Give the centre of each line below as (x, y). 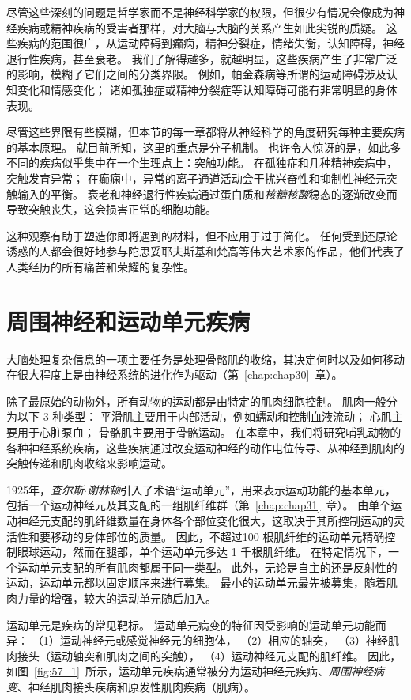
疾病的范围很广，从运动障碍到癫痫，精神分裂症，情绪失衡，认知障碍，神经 (211, 43)
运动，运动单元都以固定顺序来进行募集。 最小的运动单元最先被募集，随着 (196, 583)
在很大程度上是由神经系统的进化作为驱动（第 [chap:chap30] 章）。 (175, 375)
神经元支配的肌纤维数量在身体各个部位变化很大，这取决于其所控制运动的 (205, 520)
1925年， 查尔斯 (45, 489)
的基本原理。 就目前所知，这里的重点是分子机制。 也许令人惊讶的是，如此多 (204, 147)
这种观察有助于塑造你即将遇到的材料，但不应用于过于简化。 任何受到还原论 (202, 235)
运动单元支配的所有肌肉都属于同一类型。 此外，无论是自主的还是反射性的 (207, 567)
